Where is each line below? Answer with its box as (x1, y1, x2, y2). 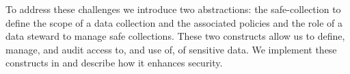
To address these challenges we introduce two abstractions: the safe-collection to (5, 2, 341, 16)
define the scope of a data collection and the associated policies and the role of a (5, 15, 343, 29)
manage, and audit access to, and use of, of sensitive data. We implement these (5, 42, 337, 56)
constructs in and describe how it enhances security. (5, 56, 223, 70)
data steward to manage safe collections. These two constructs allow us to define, (5, 29, 345, 43)
